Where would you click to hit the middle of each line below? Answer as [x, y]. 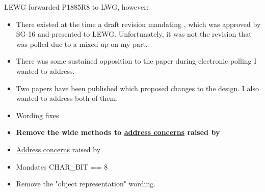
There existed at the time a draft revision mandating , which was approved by [138, 24]
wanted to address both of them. [67, 98]
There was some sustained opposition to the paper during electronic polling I [136, 61]
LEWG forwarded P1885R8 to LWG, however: [76, 7]
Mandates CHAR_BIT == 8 [62, 166]
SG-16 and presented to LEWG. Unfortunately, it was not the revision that [134, 34]
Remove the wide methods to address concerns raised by [118, 132]
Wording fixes [37, 115]
